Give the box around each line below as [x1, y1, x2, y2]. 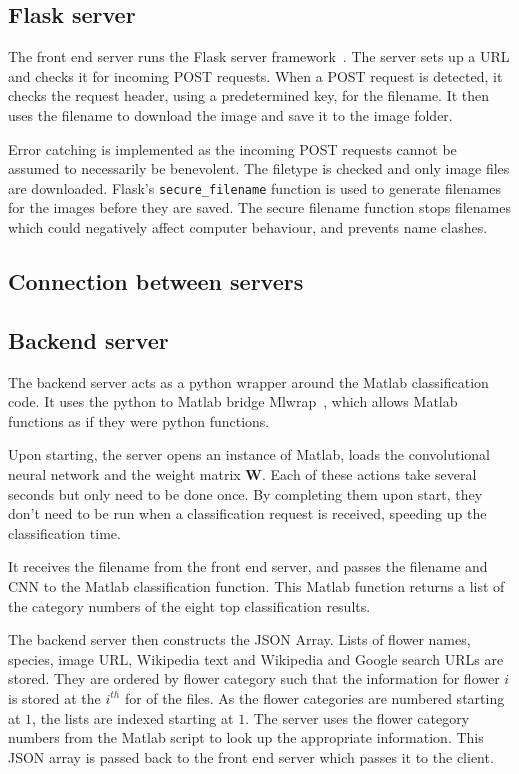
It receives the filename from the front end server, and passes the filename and [8, 556, 488, 577]
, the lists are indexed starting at [32, 707, 234, 728]
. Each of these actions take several [262, 463, 477, 484]
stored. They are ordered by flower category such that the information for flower [8, 668, 500, 689]
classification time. [8, 522, 121, 543]
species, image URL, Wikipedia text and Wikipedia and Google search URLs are [8, 648, 504, 669]
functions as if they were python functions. [8, 410, 270, 431]
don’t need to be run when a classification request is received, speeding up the [8, 503, 487, 524]
